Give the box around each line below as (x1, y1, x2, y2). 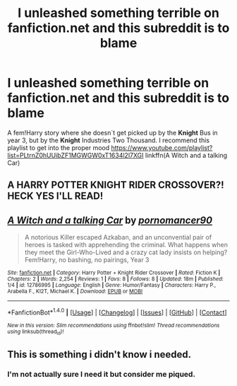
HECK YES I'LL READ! (7, 190, 104, 203)
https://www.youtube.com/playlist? (111, 143, 213, 152)
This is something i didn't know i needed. (7, 348, 192, 361)
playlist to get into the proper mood (7, 143, 110, 152)
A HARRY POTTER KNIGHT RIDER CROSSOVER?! (7, 179, 224, 191)
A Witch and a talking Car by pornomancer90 (7, 214, 213, 226)
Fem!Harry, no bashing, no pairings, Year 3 (24, 256, 150, 264)
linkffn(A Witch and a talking (145, 151, 228, 159)
